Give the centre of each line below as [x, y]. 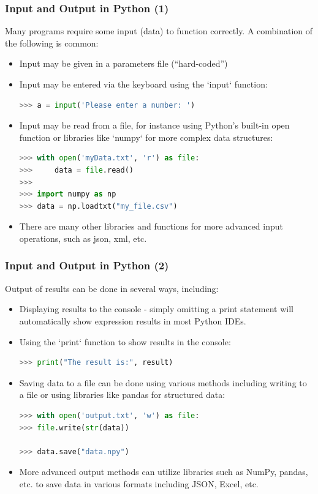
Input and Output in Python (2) [87, 265]
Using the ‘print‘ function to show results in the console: [125, 341]
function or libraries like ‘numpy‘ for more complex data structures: [146, 137]
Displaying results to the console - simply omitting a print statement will [156, 309]
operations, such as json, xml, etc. [83, 238]
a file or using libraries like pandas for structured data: [122, 395]
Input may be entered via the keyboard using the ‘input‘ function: [143, 84]
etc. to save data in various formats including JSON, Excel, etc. [139, 483]
